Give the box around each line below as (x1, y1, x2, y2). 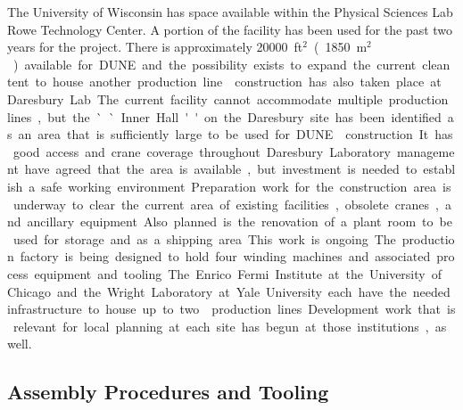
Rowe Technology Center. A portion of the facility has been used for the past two (7, 20, 453, 38)
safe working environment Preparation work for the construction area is (41, 176, 451, 195)
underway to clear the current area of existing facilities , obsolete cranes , (12, 194, 439, 213)
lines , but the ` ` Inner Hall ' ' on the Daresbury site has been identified (7, 107, 442, 126)
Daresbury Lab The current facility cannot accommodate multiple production (7, 89, 449, 108)
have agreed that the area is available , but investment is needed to (24, 160, 418, 178)
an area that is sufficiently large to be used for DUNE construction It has (18, 125, 453, 143)
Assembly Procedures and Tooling (7, 378, 329, 406)
